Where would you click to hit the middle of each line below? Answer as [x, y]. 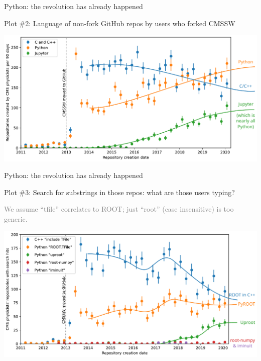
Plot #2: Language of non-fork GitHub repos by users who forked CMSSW [120, 23]
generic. [16, 219]
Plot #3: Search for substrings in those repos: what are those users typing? [119, 192]
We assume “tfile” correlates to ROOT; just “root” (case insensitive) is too [119, 209]
